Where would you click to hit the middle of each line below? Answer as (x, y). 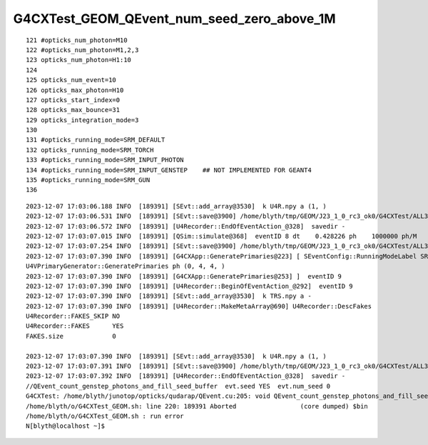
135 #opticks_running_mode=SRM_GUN (88, 180)
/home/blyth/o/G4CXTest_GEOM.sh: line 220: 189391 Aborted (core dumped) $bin (197, 406)
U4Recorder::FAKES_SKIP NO (73, 316)
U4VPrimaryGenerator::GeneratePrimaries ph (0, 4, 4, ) (126, 266)
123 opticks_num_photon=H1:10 (79, 60)
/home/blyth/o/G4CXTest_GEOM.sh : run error (105, 416)
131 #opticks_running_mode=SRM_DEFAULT (96, 140)
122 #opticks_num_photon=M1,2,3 (82, 50)
